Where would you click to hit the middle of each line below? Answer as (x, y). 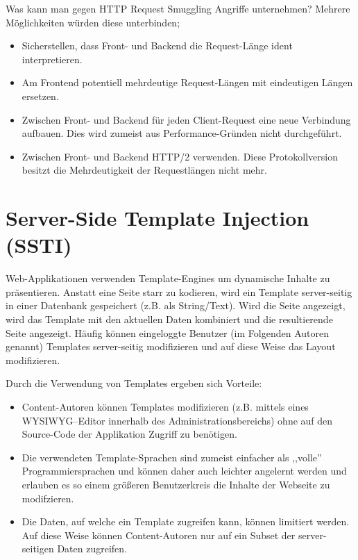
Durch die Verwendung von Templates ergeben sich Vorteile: (134, 383)
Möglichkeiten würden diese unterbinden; (93, 22)
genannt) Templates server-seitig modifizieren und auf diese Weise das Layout (171, 346)
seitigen (38, 549)
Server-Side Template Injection (157, 218)
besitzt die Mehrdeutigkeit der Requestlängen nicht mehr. (144, 170)
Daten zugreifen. (92, 549)
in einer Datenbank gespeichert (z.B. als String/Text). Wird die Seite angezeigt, (176, 305)
